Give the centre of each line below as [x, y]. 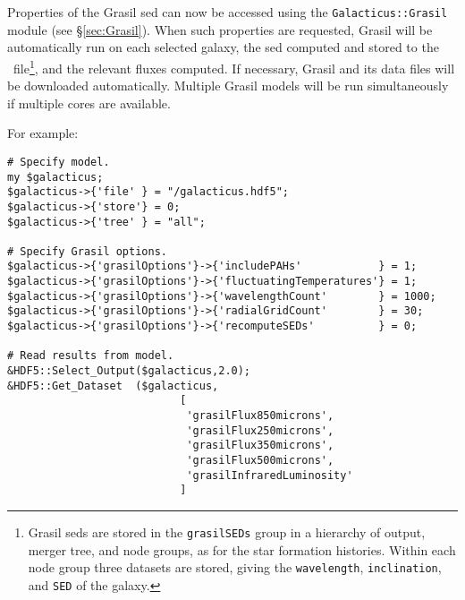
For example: [43, 133]
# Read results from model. [91, 356]
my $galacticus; [55, 177]
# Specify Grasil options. [87, 251]
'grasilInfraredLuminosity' [270, 475]
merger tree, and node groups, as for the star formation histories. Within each [242, 549]
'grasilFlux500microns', [260, 460]
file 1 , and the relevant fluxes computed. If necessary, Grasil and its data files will [234, 66]
